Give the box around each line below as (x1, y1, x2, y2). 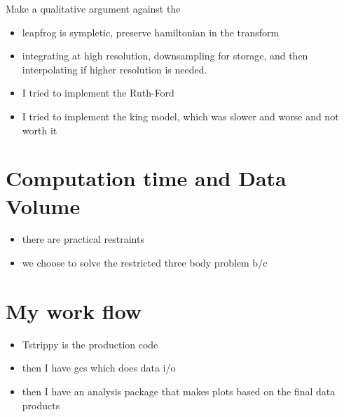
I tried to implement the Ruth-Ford (22, 85, 174, 100)
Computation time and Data (6, 164, 287, 192)
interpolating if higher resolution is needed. (22, 62, 207, 76)
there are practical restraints (22, 232, 144, 246)
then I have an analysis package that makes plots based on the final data (22, 383, 336, 398)
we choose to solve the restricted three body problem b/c (22, 255, 268, 270)
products (22, 397, 60, 412)
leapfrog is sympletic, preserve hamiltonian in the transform (22, 24, 280, 39)
